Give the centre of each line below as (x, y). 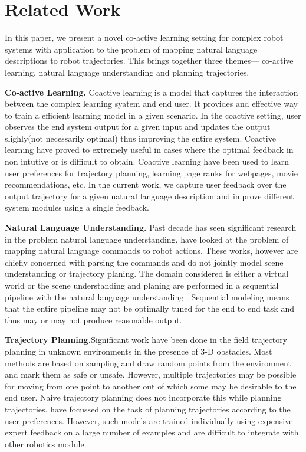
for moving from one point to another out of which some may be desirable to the (151, 386)
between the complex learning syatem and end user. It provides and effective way (151, 104)
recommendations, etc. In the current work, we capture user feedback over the (146, 184)
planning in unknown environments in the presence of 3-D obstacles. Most (139, 351)
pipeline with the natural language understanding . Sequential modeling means (147, 297)
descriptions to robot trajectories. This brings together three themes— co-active (149, 60)
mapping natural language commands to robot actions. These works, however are (152, 250)
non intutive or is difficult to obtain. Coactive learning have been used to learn (147, 161)
